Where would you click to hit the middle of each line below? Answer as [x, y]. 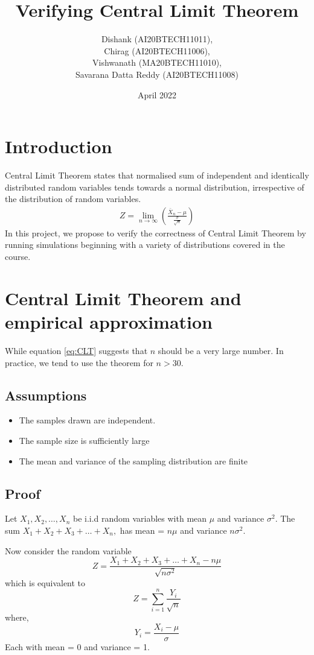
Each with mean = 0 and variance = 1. [77, 646]
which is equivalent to [45, 582]
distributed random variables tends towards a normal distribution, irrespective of [155, 187]
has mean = [142, 530]
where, [17, 617]
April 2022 [157, 94]
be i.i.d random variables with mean [140, 518]
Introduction [59, 146]
